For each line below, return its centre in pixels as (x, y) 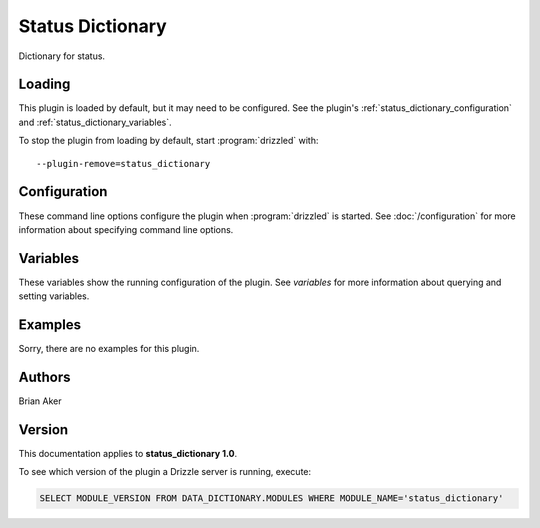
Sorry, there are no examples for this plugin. (109, 349)
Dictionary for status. (61, 56)
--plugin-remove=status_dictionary (123, 163)
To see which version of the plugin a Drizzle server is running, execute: (165, 472)
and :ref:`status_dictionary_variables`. (95, 122)
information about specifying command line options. (126, 229)
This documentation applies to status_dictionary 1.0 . (128, 453)
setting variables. (54, 296)
